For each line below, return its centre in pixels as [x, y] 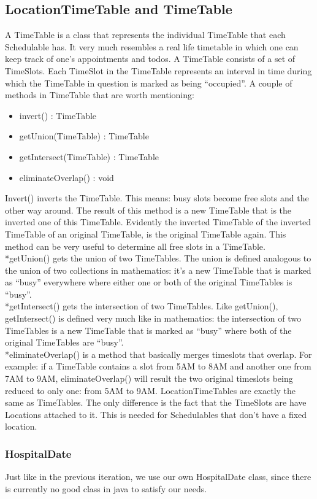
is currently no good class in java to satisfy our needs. [106, 488]
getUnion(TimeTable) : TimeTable [84, 136]
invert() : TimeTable [58, 115]
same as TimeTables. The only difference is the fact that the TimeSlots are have [156, 402]
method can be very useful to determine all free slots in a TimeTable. [135, 246]
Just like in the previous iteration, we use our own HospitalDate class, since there [158, 477]
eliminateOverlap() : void [67, 177]
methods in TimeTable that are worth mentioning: [100, 95]
